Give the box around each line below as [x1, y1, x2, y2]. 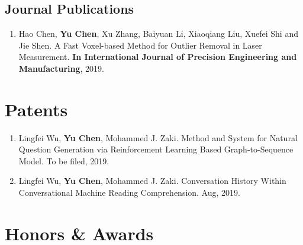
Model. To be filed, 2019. [18, 154, 109, 167]
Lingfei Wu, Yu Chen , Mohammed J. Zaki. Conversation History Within [18, 174, 286, 187]
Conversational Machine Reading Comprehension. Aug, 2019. [18, 186, 240, 199]
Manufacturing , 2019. [18, 62, 105, 74]
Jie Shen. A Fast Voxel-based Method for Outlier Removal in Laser [18, 39, 262, 51]
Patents [5, 97, 68, 121]
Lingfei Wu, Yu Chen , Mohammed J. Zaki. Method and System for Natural [18, 131, 298, 144]
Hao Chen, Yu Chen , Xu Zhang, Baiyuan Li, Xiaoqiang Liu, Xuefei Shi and [18, 27, 298, 40]
